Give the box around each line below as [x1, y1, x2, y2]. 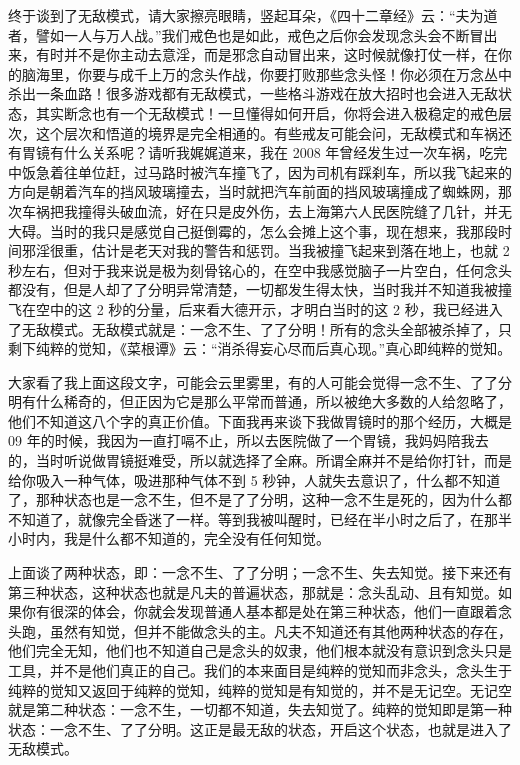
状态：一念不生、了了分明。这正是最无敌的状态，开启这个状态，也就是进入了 [8, 718, 512, 739]
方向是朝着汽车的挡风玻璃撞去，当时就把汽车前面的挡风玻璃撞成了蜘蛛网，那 [8, 181, 512, 202]
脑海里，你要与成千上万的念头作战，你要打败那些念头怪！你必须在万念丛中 [21, 63, 512, 84]
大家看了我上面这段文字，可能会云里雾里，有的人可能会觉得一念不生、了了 [8, 371, 498, 392]
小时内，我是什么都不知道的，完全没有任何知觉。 [8, 528, 330, 549]
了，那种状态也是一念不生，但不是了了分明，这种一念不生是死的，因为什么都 [8, 489, 512, 510]
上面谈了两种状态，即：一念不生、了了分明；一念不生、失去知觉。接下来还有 [8, 562, 512, 583]
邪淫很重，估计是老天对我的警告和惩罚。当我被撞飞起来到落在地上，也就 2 [21, 240, 510, 261]
